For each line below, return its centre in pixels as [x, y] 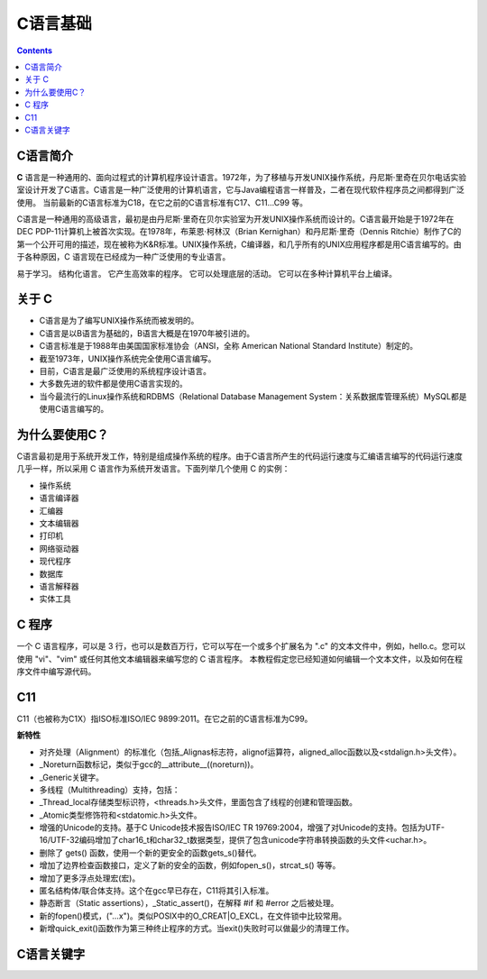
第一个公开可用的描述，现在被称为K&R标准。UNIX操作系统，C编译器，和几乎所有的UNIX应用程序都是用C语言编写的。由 [239, 244]
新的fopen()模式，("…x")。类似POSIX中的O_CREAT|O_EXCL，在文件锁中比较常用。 [193, 916]
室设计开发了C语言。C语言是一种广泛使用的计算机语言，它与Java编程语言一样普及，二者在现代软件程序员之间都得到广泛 [240, 190]
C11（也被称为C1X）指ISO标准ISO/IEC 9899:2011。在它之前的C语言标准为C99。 [165, 718]
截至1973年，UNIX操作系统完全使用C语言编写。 [128, 358]
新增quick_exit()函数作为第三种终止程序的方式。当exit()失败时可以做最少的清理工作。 [197, 929]
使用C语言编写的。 [74, 409]
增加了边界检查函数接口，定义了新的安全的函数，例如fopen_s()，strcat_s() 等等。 [190, 865]
